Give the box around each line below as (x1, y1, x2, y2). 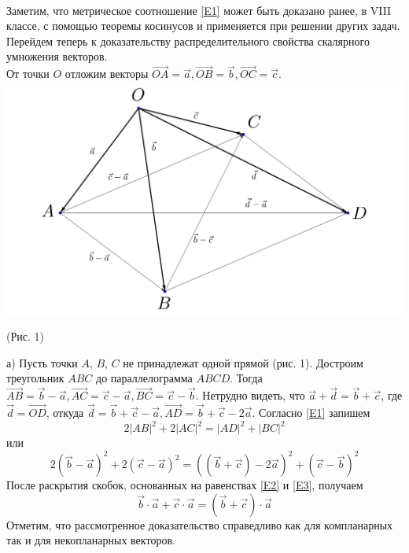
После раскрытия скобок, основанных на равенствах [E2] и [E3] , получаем (6, 477, 363, 493)
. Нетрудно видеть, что (195, 387, 305, 404)
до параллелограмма (96, 370, 193, 386)
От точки (6, 65, 50, 82)
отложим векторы (64, 65, 149, 82)
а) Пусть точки (6, 354, 78, 371)
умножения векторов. (6, 48, 108, 65)
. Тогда (230, 370, 263, 386)
